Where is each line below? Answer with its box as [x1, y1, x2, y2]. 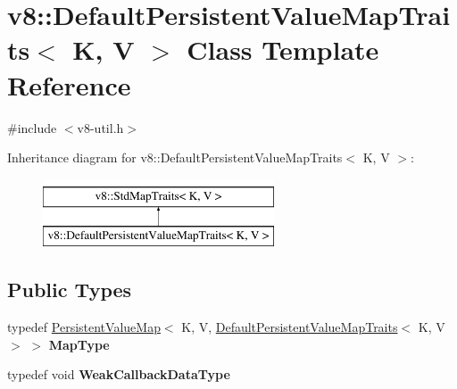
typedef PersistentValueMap [7, 318, 161, 336]
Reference [7, 66, 131, 103]
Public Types [7, 276, 132, 303]
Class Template [187, 31, 379, 68]
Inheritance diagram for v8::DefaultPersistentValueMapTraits [7, 148, 343, 167]
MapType [48, 335, 110, 353]
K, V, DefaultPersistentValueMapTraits [181, 318, 398, 336]
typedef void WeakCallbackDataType [7, 365, 230, 384]
